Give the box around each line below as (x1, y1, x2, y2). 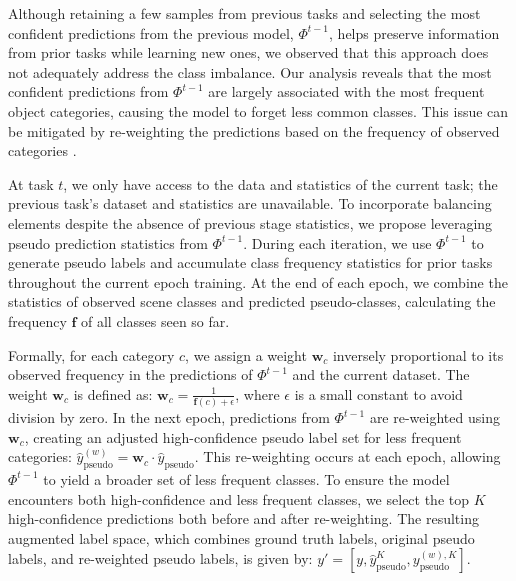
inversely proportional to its (332, 344, 504, 365)
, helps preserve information (329, 22, 500, 43)
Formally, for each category (8, 344, 175, 365)
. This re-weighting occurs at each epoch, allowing (194, 446, 501, 467)
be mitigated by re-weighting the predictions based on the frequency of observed (8, 120, 500, 141)
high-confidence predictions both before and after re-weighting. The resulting (8, 508, 479, 529)
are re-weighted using (369, 407, 500, 427)
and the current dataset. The (292, 364, 470, 385)
